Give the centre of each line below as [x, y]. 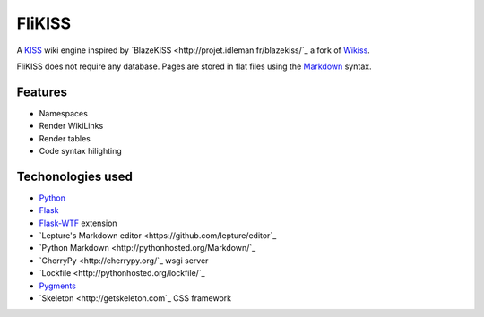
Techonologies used [75, 176]
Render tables [65, 138]
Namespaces [64, 113]
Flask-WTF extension [78, 223]
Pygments [57, 286]
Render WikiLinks [71, 126]
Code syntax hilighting [81, 151]
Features [42, 92]
